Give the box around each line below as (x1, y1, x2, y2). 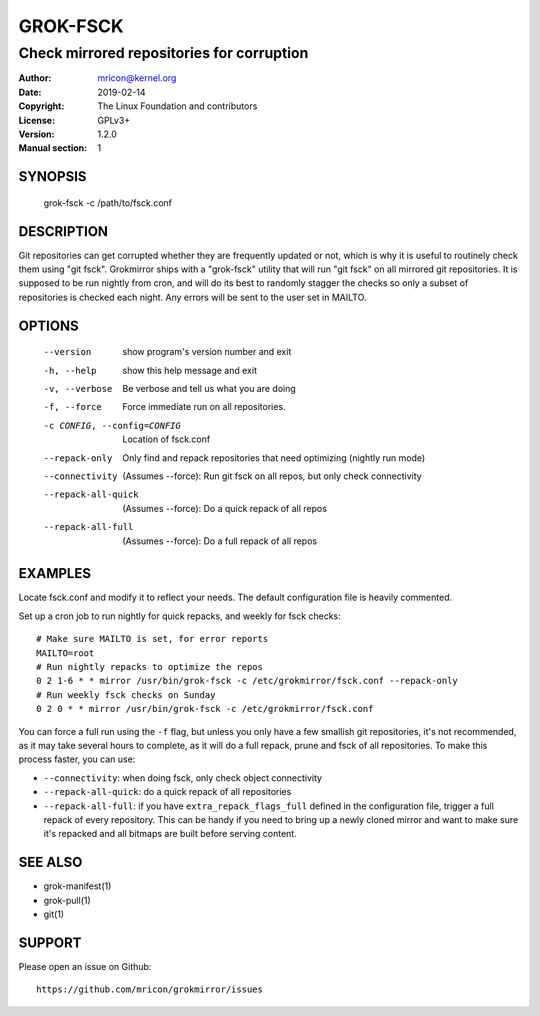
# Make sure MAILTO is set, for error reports (36, 633, 269, 645)
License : (18, 114, 55, 126)
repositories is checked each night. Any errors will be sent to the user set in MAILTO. (18, 291, 367, 303)
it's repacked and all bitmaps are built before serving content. (43, 828, 297, 840)
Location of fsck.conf (122, 433, 211, 445)
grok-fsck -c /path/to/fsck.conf (43, 196, 172, 209)
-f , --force (43, 401, 102, 413)
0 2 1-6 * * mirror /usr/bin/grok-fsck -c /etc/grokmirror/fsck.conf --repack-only (36, 675, 459, 687)
